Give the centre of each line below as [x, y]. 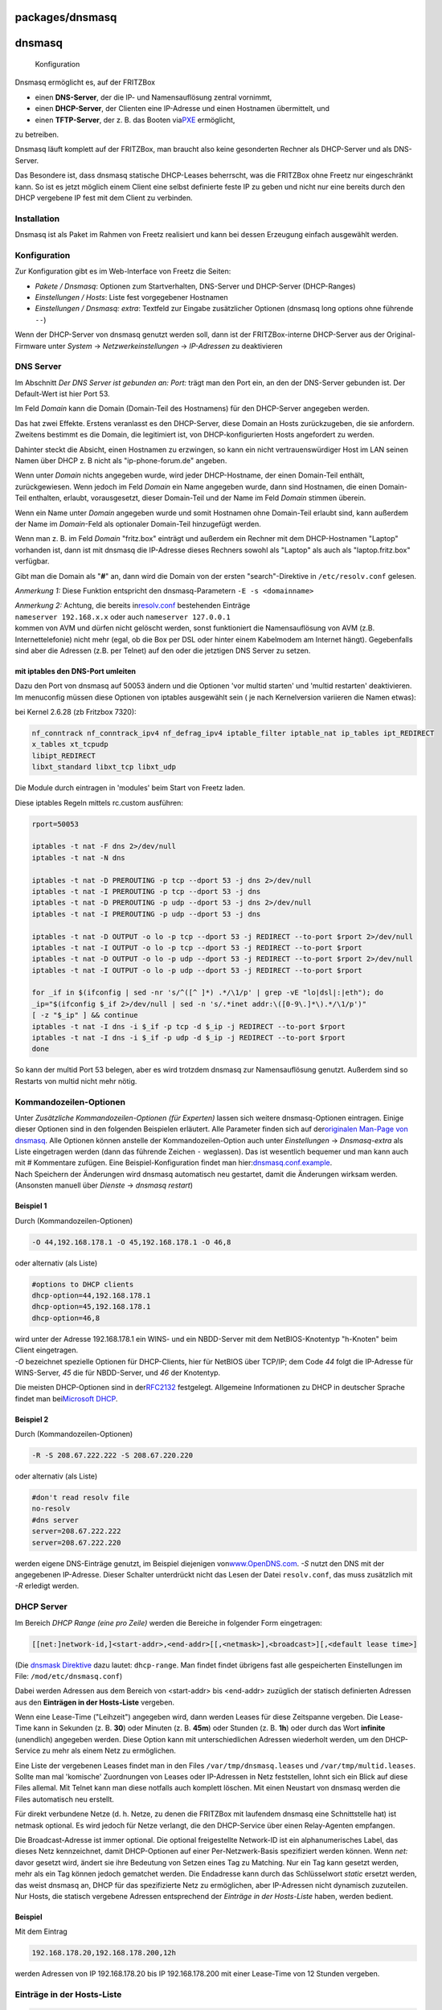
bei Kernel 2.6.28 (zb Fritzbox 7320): [76, 712]
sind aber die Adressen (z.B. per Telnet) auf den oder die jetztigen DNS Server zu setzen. [163, 650]
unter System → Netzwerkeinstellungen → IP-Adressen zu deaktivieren [165, 346]
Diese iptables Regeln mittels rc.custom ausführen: [99, 802]
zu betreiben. [37, 134]
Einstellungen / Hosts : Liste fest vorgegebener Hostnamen [131, 297]
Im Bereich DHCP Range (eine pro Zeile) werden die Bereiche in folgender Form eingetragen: [169, 1622]
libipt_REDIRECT [64, 755]
